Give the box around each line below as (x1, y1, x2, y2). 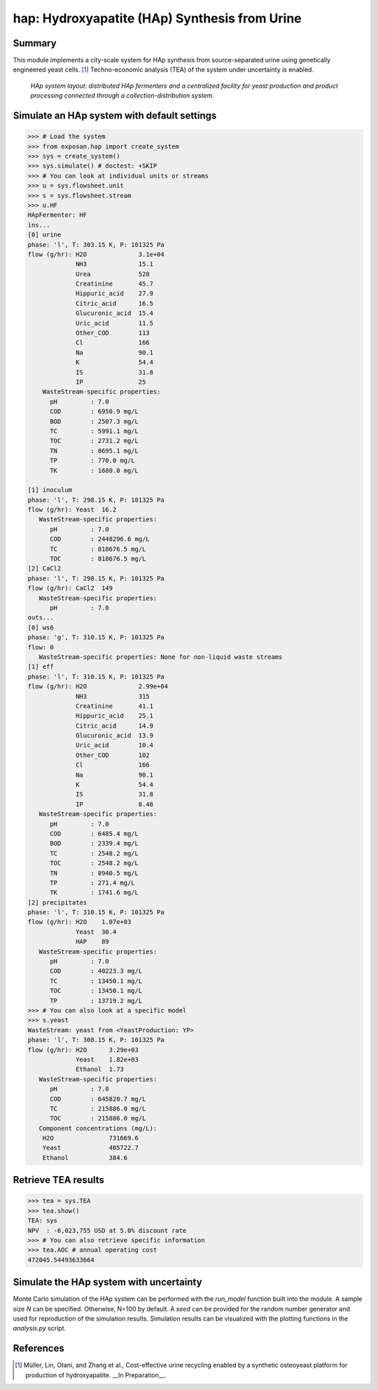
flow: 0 (27, 643, 54, 651)
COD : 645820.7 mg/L (50, 1095, 146, 1103)
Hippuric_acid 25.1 (76, 712, 154, 720)
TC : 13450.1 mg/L (50, 977, 143, 985)
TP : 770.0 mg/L (50, 457, 136, 465)
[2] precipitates (27, 898, 87, 907)
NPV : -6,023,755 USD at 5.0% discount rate (27, 1227, 187, 1234)
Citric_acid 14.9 (76, 721, 154, 730)
